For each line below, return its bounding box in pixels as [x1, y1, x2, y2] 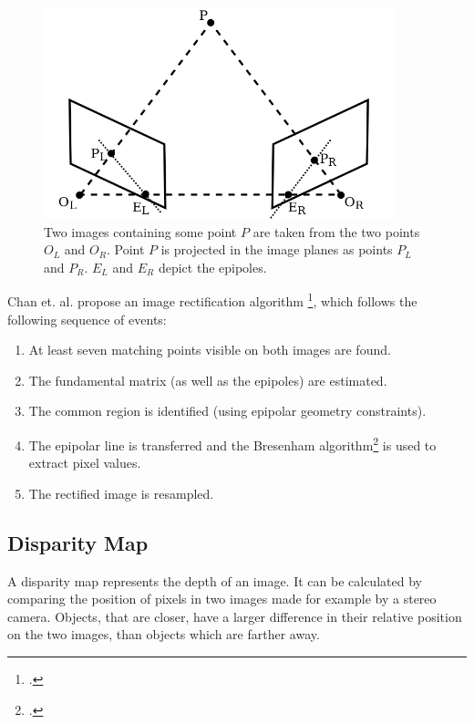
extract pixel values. [28, 453, 141, 472]
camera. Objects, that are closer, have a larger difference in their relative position [7, 606, 462, 626]
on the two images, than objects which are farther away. [7, 625, 320, 644]
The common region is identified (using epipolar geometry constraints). [28, 401, 427, 420]
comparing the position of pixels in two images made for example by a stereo [7, 589, 437, 608]
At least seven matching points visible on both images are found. [28, 340, 391, 359]
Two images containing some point [44, 222, 237, 241]
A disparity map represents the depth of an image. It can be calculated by [7, 571, 422, 590]
